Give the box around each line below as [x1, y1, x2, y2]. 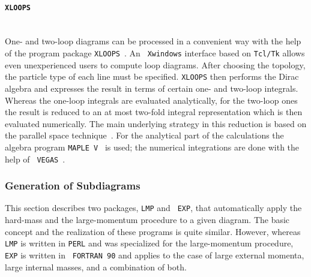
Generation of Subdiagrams [5, 178, 140, 193]
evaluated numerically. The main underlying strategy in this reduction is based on [5, 117, 307, 130]
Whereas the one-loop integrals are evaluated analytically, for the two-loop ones [5, 94, 298, 106]
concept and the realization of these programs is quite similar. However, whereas [5, 225, 301, 237]
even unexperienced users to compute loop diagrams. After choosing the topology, [5, 58, 306, 71]
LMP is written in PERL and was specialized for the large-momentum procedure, [5, 237, 294, 249]
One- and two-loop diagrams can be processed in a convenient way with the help [5, 35, 301, 47]
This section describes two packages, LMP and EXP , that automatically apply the [5, 201, 302, 214]
